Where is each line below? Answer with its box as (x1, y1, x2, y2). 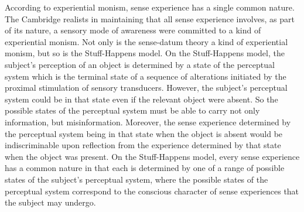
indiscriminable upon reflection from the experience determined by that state (5, 139, 281, 151)
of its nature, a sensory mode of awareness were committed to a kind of (5, 24, 261, 36)
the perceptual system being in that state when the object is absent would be (5, 127, 283, 139)
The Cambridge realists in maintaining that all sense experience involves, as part (5, 12, 295, 25)
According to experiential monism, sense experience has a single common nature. (5, 1, 295, 13)
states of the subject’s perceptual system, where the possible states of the (5, 173, 268, 185)
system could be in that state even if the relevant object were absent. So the (5, 93, 278, 105)
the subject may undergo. (5, 196, 96, 208)
